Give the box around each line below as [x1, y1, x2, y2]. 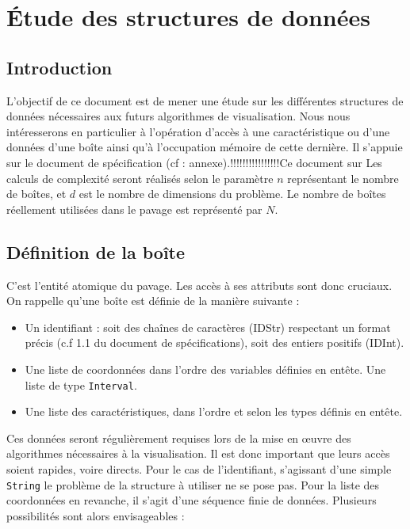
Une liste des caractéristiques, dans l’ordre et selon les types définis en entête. [25, 403, 403, 420]
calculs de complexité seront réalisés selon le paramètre [6, 169, 274, 186]
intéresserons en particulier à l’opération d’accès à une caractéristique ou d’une [6, 123, 390, 139]
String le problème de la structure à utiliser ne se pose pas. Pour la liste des [6, 476, 380, 493]
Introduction [6, 55, 113, 79]
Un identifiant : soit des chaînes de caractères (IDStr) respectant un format [25, 318, 391, 335]
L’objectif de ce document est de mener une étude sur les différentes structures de [6, 92, 404, 108]
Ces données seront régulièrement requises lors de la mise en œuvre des [6, 429, 351, 446]
